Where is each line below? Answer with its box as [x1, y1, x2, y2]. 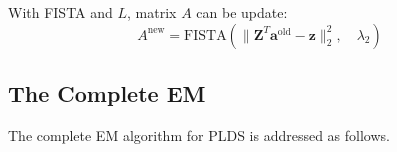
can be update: [196, 2, 288, 22]
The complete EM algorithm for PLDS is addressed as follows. [8, 124, 390, 145]
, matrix [127, 2, 177, 22]
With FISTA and [8, 2, 113, 22]
